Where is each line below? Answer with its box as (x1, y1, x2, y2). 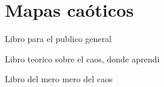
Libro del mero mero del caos (5, 73, 113, 85)
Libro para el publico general (5, 32, 112, 45)
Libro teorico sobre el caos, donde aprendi (5, 52, 160, 65)
